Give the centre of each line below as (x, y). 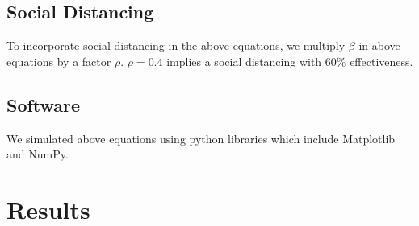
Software (44, 104)
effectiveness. (381, 61)
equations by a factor (59, 61)
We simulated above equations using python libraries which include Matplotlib (201, 138)
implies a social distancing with (244, 61)
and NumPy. (38, 154)
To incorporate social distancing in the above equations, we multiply (176, 45)
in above (379, 45)
